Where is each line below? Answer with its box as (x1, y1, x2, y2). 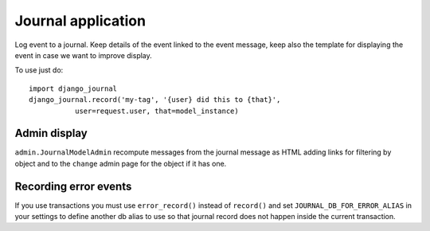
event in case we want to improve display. (14, 50, 153, 60)
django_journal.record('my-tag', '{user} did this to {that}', (29, 96, 281, 104)
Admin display (14, 127, 88, 140)
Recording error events (14, 179, 132, 193)
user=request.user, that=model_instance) (74, 106, 239, 115)
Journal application (14, 12, 147, 29)
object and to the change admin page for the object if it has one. (14, 159, 227, 168)
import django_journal (29, 84, 118, 93)
